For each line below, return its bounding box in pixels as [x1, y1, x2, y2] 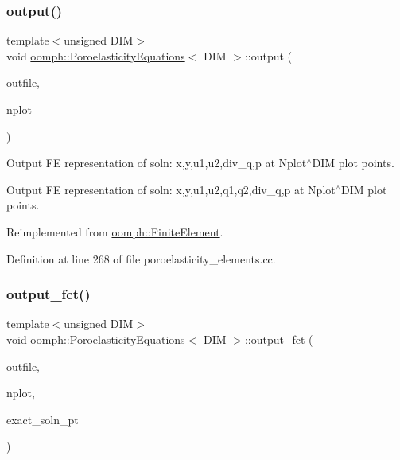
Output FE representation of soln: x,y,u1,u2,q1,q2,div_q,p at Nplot [6, 181, 336, 197]
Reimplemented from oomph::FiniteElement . [6, 223, 223, 240]
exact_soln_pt [6, 411, 79, 427]
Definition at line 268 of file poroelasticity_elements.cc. [6, 250, 276, 267]
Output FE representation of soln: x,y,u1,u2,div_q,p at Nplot [6, 154, 307, 171]
